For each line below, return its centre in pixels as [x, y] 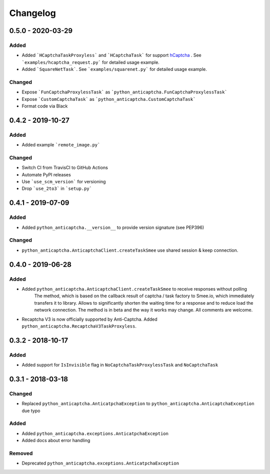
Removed [21, 453]
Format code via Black [45, 106]
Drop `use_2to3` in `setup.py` [57, 189]
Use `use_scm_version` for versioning [64, 182]
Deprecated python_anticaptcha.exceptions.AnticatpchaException [100, 463]
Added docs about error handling [56, 441]
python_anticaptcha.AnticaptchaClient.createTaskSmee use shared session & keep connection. [130, 250]
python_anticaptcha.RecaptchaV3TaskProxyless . [79, 326]
